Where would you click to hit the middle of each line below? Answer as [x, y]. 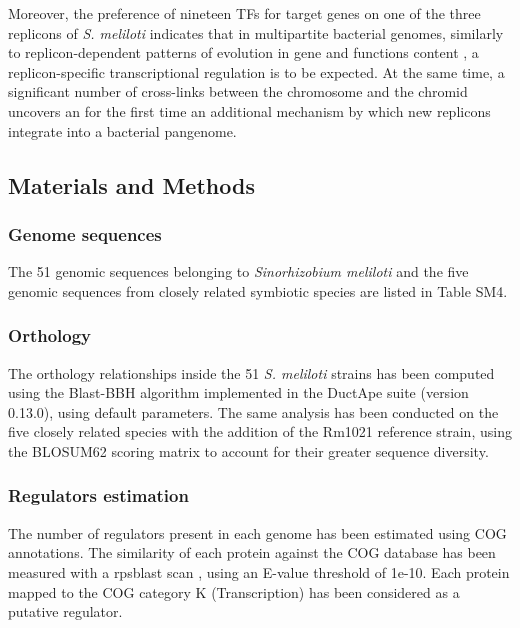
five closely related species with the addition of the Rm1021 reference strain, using [260, 431]
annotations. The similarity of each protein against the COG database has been [252, 552]
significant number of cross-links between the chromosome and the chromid [238, 91]
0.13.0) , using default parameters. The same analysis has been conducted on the [253, 411]
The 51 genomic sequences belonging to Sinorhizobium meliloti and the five [238, 271]
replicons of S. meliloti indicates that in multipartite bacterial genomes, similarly [256, 32]
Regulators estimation [98, 495]
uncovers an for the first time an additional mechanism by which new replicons [249, 110]
